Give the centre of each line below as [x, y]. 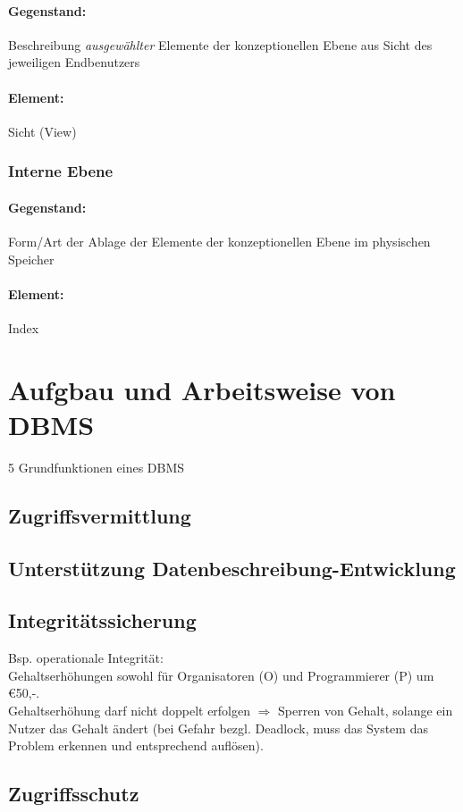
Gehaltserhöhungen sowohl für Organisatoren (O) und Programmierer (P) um [221, 675]
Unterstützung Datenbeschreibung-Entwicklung [232, 568]
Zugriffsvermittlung [100, 515]
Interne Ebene [61, 171]
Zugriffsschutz [74, 794]
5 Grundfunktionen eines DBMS [97, 467]
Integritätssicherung [102, 620]
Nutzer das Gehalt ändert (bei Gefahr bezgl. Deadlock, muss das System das [218, 728]
